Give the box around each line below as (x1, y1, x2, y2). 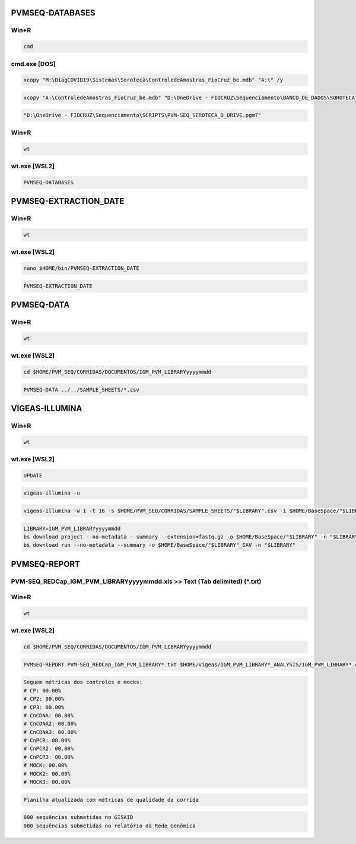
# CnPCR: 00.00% (23, 737, 71, 744)
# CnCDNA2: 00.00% (23, 720, 77, 728)
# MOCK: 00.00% (23, 762, 68, 769)
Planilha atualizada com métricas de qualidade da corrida (23, 796, 199, 803)
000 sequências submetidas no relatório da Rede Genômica (23, 822, 196, 829)
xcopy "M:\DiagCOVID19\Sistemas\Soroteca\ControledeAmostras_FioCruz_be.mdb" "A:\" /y (23, 77, 284, 83)
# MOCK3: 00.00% (23, 779, 71, 786)
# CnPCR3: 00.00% (23, 754, 74, 760)
